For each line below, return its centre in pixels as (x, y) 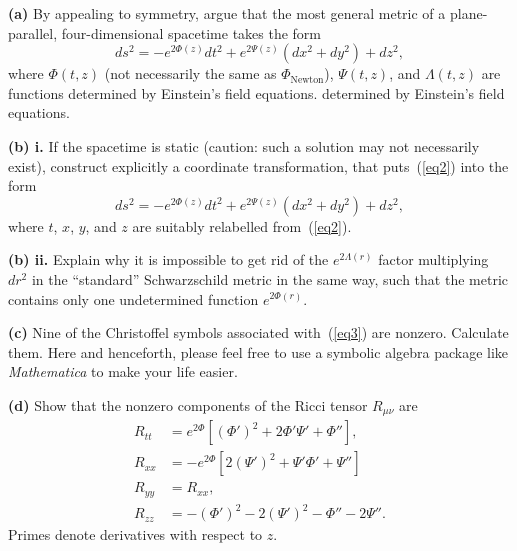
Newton (307, 79)
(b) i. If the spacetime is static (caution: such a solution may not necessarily (244, 145)
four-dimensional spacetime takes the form (191, 32)
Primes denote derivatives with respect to (135, 534)
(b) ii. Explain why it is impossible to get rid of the (168, 259)
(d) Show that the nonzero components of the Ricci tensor (188, 404)
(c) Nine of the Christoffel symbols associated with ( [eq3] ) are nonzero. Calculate (258, 332)
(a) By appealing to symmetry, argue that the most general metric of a (227, 13)
